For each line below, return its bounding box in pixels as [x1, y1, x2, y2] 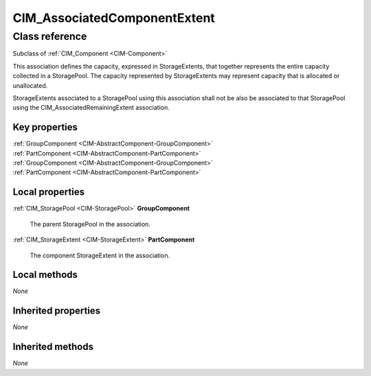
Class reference [12, 30, 87, 43]
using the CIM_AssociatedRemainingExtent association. [12, 104, 170, 112]
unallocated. [12, 81, 48, 89]
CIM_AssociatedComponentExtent [12, 10, 216, 25]
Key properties [12, 121, 78, 133]
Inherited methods [12, 341, 94, 353]
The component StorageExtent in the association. [30, 251, 170, 259]
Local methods [12, 269, 78, 281]
